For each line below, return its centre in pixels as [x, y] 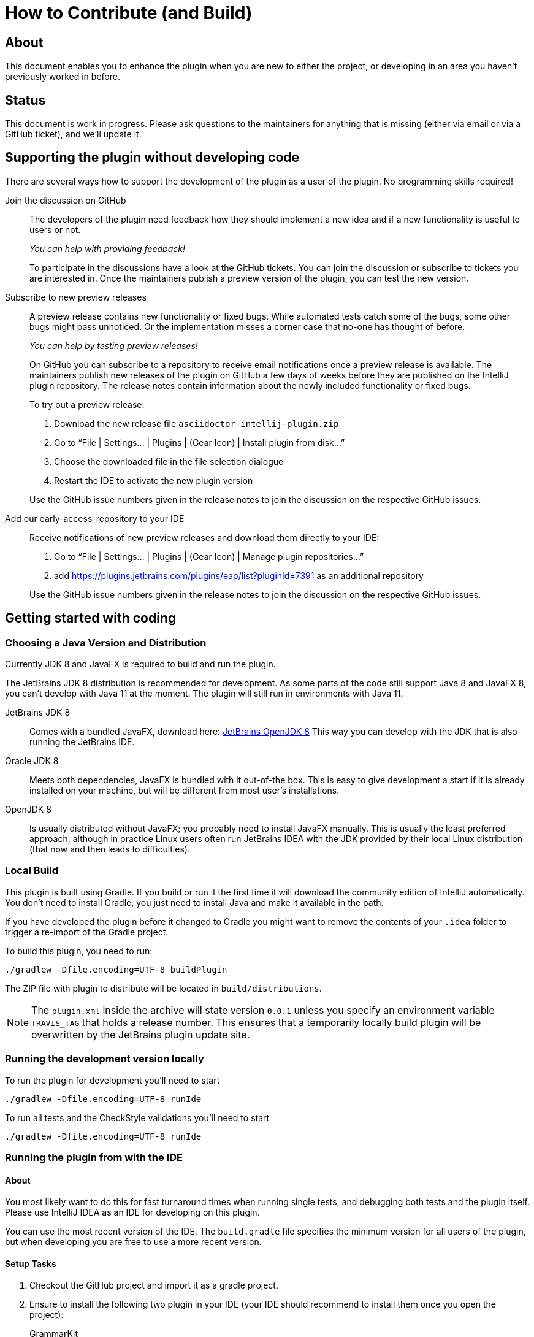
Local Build [32, 871]
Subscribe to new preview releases [76, 297]
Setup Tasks [31, 1263]
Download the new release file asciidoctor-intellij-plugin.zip [196, 423]
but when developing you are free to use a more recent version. [133, 1242]
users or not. [55, 229]
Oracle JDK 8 [32, 761]
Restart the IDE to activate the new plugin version [154, 480]
